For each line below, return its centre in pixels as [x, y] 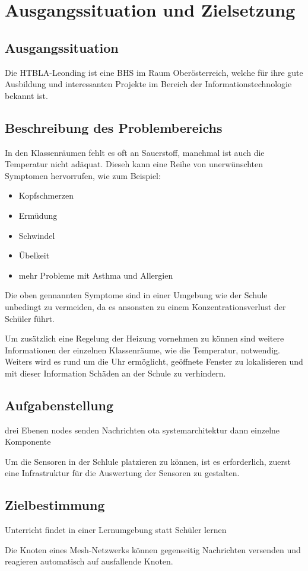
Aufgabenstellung [59, 405]
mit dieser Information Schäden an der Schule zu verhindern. [115, 373]
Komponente [28, 441]
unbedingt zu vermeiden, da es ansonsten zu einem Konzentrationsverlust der [145, 306]
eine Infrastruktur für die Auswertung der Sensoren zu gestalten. [122, 473]
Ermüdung [38, 215]
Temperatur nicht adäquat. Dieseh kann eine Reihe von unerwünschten [134, 164]
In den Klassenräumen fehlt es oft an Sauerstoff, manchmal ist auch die [135, 152]
